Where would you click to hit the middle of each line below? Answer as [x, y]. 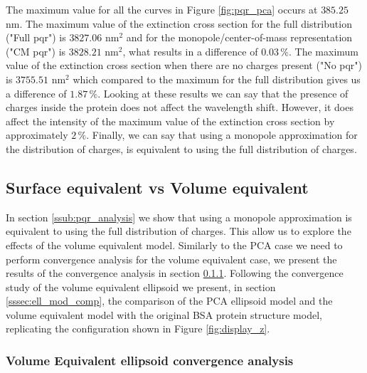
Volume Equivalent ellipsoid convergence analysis [150, 360]
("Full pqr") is [36, 37]
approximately [37, 135]
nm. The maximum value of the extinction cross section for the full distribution [179, 23]
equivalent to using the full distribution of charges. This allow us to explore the [179, 231]
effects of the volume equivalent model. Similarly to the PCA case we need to [174, 245]
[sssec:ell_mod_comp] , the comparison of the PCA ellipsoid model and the [169, 301]
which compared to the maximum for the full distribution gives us [217, 79]
